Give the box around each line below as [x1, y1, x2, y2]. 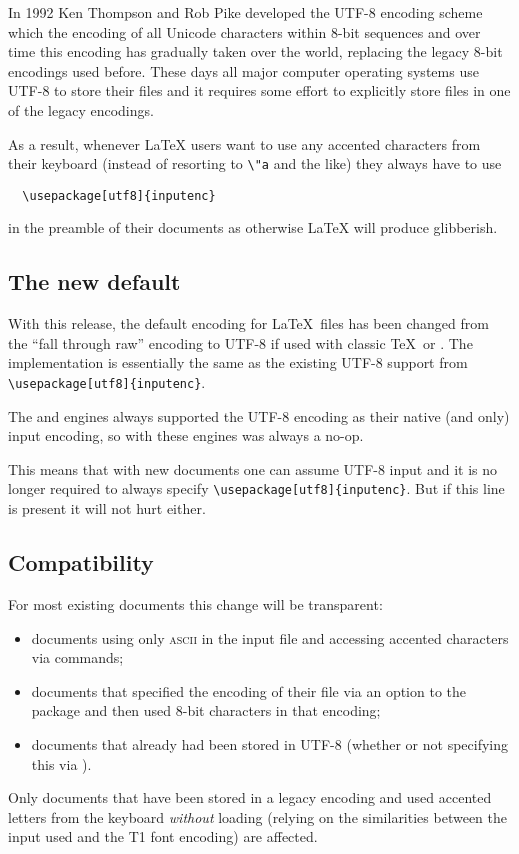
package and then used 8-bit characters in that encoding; [31, 700, 381, 721]
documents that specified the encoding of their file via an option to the [31, 680, 467, 701]
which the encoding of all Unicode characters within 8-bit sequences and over [8, 21, 481, 42]
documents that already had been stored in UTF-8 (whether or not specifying [31, 733, 509, 754]
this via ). [31, 753, 92, 774]
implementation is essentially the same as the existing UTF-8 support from [8, 352, 468, 373]
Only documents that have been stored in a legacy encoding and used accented [8, 787, 492, 808]
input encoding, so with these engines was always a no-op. [8, 425, 364, 446]
